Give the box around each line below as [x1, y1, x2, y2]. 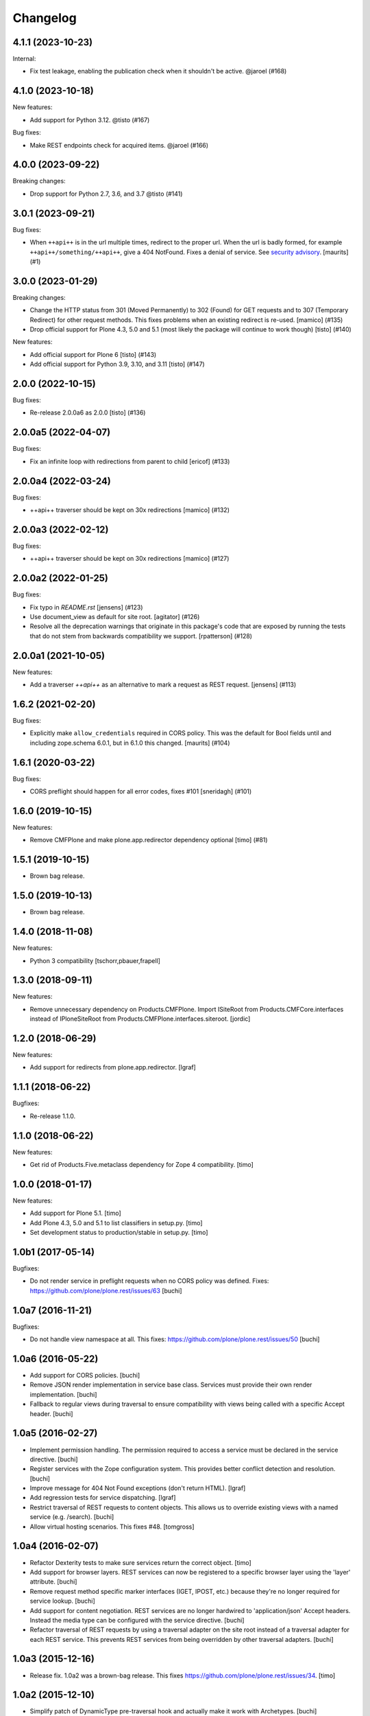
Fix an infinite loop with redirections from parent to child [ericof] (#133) [29, 457, 230, 465]
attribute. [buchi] [29, 1577, 77, 1586]
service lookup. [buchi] [29, 1597, 95, 1605]
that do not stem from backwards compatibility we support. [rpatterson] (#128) [29, 631, 253, 640]
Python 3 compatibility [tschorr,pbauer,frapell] [29, 956, 161, 964]
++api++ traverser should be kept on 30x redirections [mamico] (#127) [29, 555, 230, 563]
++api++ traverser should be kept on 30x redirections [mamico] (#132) [29, 506, 230, 514]
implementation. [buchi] [29, 1390, 97, 1398]
